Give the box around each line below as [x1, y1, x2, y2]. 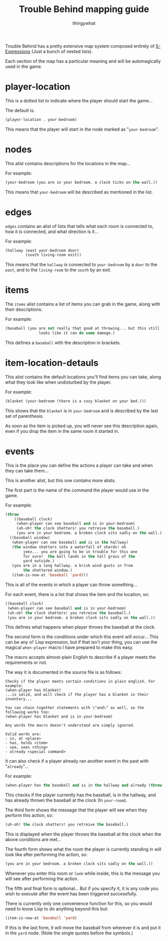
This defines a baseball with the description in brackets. [5, 339, 121, 345]
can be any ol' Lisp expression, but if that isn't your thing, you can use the [5, 639, 157, 645]
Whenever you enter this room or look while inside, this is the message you [5, 870, 160, 877]
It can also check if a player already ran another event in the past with [5, 758, 149, 764]
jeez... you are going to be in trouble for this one [23, 549, 137, 554]
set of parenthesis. [5, 413, 44, 419]
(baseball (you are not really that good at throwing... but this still [5, 326, 160, 331]
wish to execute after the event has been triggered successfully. [5, 891, 137, 897]
